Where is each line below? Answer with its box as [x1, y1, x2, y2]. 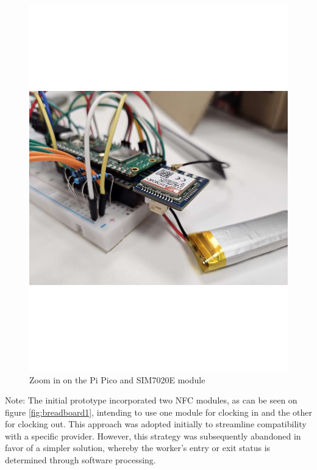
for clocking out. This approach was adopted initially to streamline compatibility [5, 418, 307, 430]
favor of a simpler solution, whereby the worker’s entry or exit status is [5, 441, 271, 454]
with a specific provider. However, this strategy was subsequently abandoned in [5, 429, 301, 442]
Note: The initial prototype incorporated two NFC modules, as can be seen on [5, 394, 297, 407]
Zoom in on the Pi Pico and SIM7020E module [29, 373, 205, 386]
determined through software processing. [5, 454, 156, 466]
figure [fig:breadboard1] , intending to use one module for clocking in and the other [5, 405, 312, 418]
